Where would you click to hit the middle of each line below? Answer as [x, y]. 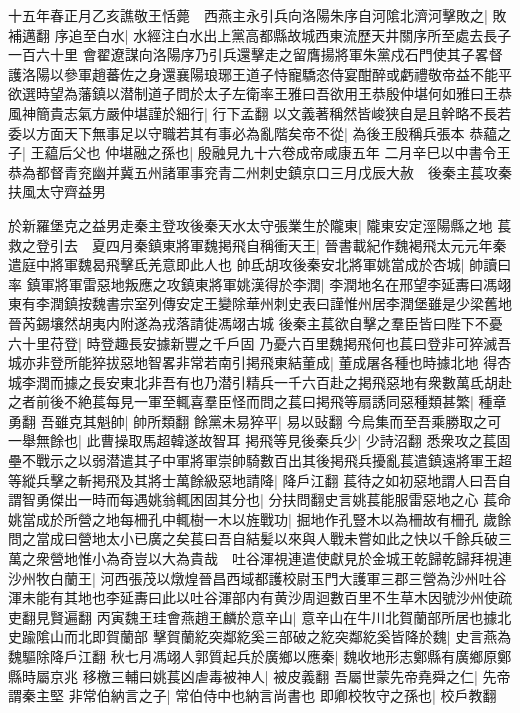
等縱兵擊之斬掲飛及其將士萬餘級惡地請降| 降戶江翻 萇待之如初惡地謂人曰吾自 [260, 479]
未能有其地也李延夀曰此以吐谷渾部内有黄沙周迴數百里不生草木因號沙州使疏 [266, 597]
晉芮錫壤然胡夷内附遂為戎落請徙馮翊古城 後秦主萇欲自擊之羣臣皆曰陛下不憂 [255, 322]
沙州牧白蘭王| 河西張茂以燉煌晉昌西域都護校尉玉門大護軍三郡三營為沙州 [243, 577]
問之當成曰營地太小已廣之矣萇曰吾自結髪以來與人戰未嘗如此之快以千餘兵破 [253, 538]
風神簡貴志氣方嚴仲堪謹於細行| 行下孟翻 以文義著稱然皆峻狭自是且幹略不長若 [260, 112]
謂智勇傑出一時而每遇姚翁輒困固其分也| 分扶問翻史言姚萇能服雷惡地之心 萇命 [260, 499]
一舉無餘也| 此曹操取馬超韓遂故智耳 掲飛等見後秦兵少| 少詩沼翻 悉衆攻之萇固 [259, 440]
